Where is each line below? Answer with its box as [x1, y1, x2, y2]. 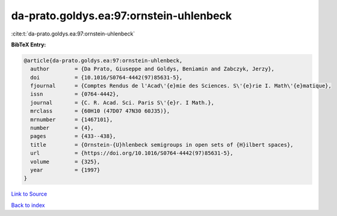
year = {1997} [30, 167, 100, 173]
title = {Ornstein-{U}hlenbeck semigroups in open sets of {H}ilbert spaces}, [30, 141, 294, 148]
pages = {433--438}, [30, 133, 117, 140]
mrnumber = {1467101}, [30, 116, 113, 123]
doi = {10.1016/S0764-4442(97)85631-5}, [30, 74, 183, 81]
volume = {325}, [30, 158, 100, 165]
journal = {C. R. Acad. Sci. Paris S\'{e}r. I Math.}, [30, 99, 215, 106]
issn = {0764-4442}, [30, 91, 120, 97]
